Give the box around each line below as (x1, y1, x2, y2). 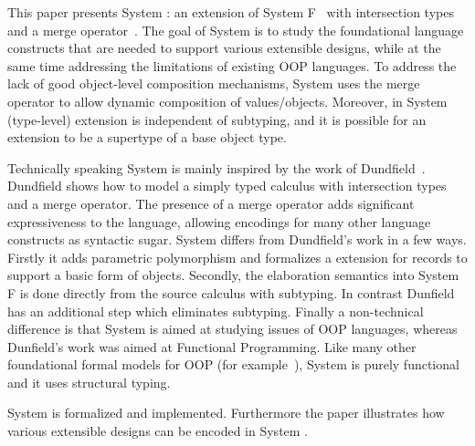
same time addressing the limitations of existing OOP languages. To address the (7, 56, 457, 75)
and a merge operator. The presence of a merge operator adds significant (7, 193, 415, 213)
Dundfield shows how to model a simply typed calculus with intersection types (7, 176, 447, 195)
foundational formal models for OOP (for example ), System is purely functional (7, 355, 459, 374)
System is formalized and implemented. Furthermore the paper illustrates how (7, 403, 445, 422)
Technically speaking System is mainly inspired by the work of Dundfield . (7, 158, 426, 177)
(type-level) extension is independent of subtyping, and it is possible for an (7, 109, 427, 129)
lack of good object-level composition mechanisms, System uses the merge (7, 74, 420, 93)
